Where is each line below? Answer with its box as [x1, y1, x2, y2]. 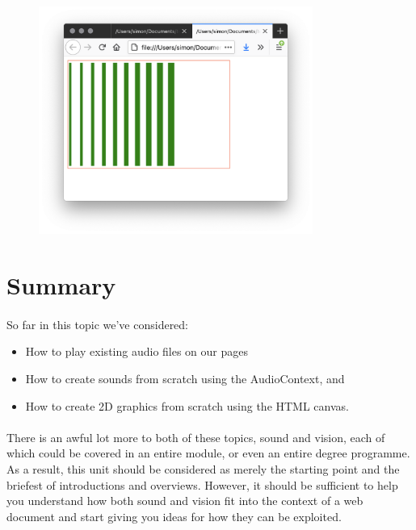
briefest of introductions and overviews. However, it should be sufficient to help [6, 476, 398, 493]
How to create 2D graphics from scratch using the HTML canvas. [25, 397, 349, 414]
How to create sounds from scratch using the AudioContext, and [25, 369, 345, 386]
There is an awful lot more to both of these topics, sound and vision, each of [6, 428, 385, 445]
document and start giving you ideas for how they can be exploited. [6, 507, 342, 524]
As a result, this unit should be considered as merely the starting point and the [6, 460, 400, 477]
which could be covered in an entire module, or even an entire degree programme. [6, 444, 410, 461]
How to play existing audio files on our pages [25, 343, 249, 360]
